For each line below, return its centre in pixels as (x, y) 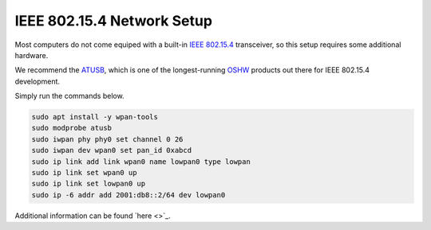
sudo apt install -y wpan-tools (95, 117)
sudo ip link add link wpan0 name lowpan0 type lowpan (141, 162)
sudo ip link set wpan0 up (84, 173)
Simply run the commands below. (69, 96)
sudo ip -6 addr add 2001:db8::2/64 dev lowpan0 (129, 195)
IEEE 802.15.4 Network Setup (114, 21)
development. (37, 81)
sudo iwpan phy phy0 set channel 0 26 (107, 139)
